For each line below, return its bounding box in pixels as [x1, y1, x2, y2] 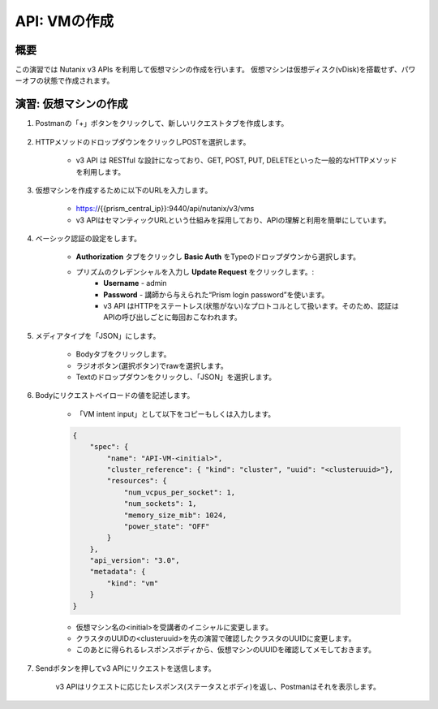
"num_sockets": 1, [123, 499, 198, 508]
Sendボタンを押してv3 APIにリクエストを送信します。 [35, 663, 216, 673]
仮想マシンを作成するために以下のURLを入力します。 [35, 185, 213, 195]
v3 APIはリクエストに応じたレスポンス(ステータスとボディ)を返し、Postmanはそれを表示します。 [55, 682, 380, 692]
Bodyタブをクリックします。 [75, 349, 171, 359]
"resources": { [106, 476, 168, 486]
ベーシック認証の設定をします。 [35, 234, 142, 244]
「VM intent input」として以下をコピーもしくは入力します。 [75, 409, 276, 418]
